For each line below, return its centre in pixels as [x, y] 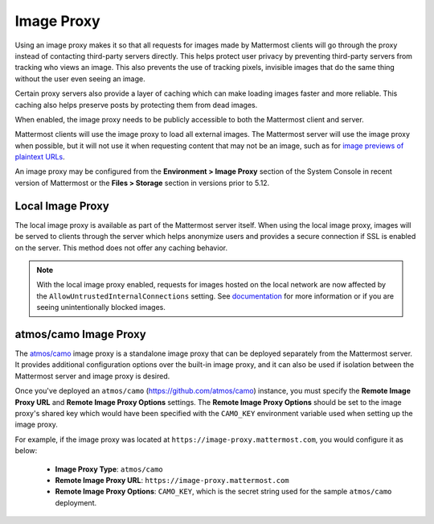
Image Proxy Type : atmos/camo [109, 469]
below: [26, 451]
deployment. [76, 502]
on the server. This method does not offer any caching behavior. [121, 248]
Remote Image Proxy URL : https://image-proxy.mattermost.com [172, 480]
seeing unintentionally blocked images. [101, 307]
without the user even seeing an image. [80, 78]
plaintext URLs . [40, 157]
